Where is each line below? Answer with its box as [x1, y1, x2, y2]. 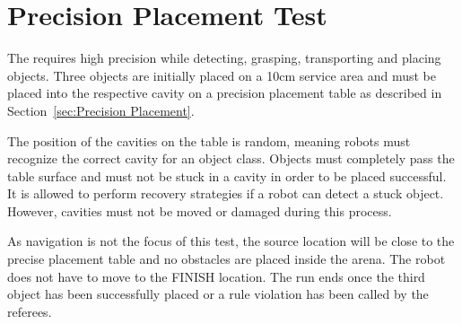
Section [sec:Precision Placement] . [7, 101, 195, 119]
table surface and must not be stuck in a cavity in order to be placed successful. [7, 166, 447, 185]
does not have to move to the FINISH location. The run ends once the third [7, 267, 425, 285]
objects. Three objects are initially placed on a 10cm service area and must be [7, 66, 436, 84]
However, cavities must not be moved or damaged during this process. [7, 201, 392, 220]
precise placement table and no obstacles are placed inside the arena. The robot [7, 250, 446, 268]
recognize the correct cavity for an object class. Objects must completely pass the [7, 149, 455, 168]
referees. [7, 302, 52, 320]
